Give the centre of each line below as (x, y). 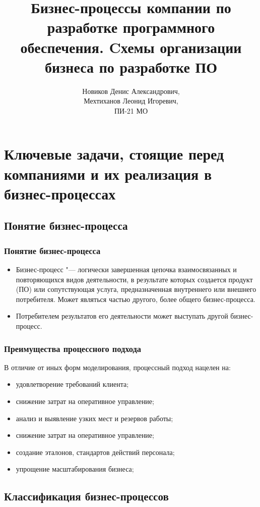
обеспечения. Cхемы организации (131, 47)
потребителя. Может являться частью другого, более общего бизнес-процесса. (136, 299)
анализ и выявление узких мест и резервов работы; (94, 418)
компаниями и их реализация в (108, 173)
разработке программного (131, 27)
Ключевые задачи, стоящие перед (114, 154)
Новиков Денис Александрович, (131, 91)
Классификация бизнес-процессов (86, 496)
